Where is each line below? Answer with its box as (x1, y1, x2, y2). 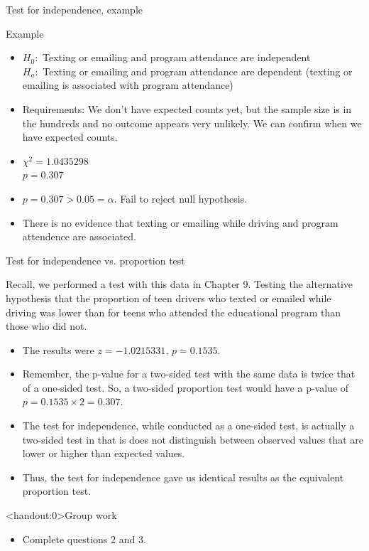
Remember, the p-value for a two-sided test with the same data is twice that (22, 366, 356, 381)
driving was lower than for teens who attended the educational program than (6, 304, 341, 319)
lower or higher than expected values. (22, 446, 185, 461)
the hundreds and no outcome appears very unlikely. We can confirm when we (22, 115, 362, 130)
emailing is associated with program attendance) (22, 77, 233, 92)
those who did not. (6, 319, 87, 333)
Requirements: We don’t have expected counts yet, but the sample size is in (22, 101, 352, 116)
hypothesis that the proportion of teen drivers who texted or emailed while (6, 290, 331, 305)
